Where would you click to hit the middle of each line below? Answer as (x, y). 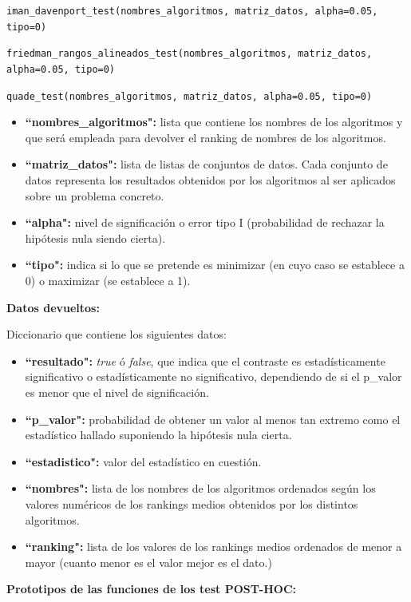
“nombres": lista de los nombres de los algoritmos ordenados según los (200, 488)
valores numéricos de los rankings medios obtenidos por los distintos (192, 503)
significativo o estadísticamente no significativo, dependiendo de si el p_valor (213, 376)
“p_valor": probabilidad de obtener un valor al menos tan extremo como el (213, 419)
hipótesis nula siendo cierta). (95, 238)
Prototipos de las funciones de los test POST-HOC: (152, 589)
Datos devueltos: (53, 307)
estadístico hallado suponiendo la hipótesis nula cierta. (158, 435)
